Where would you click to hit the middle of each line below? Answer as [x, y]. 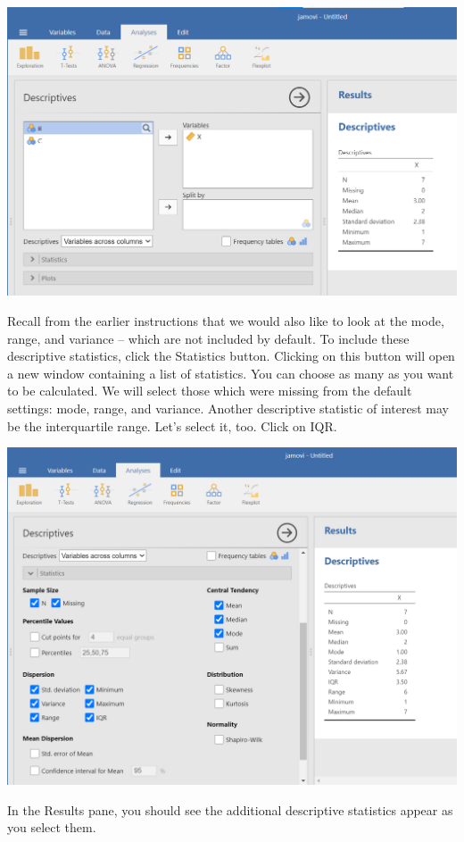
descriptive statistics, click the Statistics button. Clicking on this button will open [231, 356]
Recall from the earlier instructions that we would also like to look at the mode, [226, 320]
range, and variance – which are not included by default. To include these [208, 338]
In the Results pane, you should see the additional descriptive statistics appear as [230, 809]
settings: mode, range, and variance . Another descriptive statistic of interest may [228, 408]
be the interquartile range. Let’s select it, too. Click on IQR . [172, 425]
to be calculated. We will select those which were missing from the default [210, 391]
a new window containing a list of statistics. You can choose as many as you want [231, 373]
